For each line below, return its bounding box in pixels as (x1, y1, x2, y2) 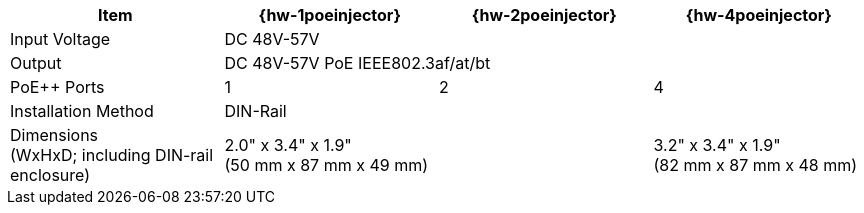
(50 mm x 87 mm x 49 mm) (224, 155, 429, 175)
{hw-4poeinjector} (685, 5, 832, 25)
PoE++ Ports (10, 77, 105, 97)
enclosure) (10, 165, 91, 185)
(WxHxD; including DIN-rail (10, 145, 214, 165)
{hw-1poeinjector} (258, 5, 401, 25)
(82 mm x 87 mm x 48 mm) (653, 155, 858, 175)
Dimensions (10, 125, 99, 145)
